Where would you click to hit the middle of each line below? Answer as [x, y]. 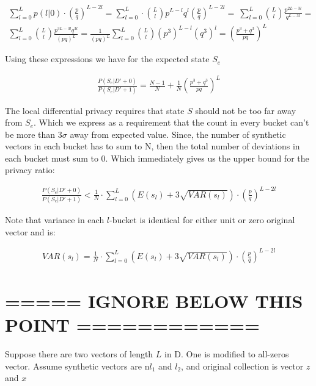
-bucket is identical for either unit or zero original [202, 219]
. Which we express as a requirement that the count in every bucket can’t [171, 122]
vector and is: [30, 231]
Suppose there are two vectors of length [79, 353]
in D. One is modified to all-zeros [227, 353]
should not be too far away [246, 110]
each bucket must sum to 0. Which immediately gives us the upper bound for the [157, 158]
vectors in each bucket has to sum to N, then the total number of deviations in [152, 146]
